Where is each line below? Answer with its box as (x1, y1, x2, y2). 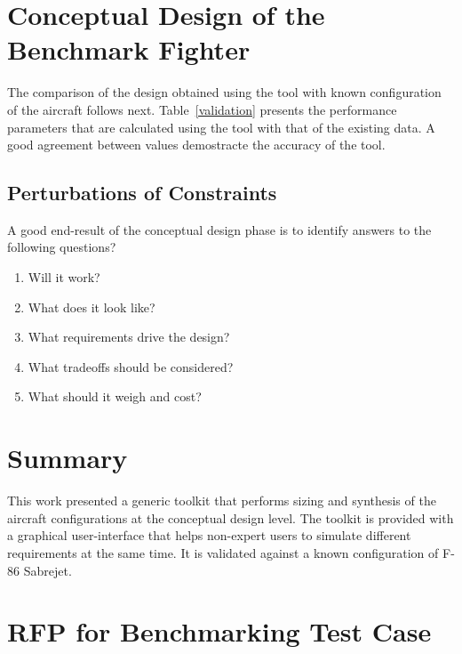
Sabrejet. (23, 561, 72, 579)
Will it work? (28, 268, 100, 287)
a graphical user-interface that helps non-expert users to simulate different (7, 526, 411, 545)
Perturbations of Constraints (7, 179, 277, 206)
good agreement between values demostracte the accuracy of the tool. (7, 135, 386, 154)
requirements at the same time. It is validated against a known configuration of (7, 543, 439, 561)
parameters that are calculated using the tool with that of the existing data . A (7, 117, 435, 136)
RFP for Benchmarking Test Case (7, 613, 432, 650)
